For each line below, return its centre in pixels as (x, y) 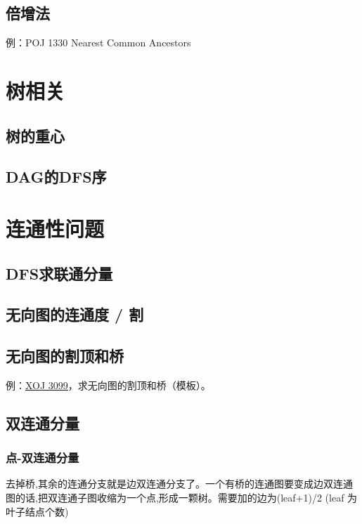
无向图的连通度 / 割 (75, 314)
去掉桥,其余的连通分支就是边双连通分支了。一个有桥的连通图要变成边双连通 (179, 484)
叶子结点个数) (37, 511)
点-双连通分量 (43, 458)
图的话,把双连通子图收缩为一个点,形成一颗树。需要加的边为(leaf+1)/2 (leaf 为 (182, 498)
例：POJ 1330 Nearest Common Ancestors (98, 42)
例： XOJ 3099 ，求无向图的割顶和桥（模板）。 (108, 385)
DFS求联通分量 (59, 273)
